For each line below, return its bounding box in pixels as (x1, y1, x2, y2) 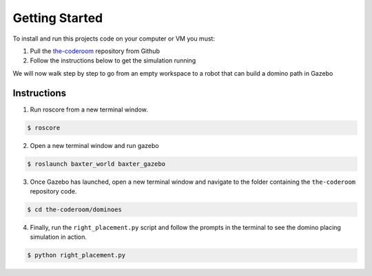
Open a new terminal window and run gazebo (30, 141, 159, 149)
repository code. (30, 187, 77, 195)
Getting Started (12, 10, 103, 25)
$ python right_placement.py (27, 251, 126, 259)
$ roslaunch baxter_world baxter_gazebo (27, 160, 165, 168)
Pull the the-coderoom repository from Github (30, 47, 160, 55)
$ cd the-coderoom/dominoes (27, 205, 122, 213)
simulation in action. (30, 233, 87, 241)
